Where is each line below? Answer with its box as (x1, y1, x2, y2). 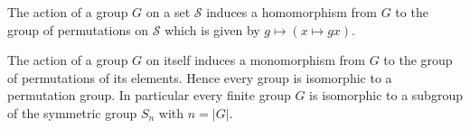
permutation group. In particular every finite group (7, 86, 291, 105)
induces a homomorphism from (206, 3, 378, 21)
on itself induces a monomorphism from (146, 51, 365, 69)
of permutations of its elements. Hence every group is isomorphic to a (7, 68, 392, 87)
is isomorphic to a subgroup (309, 86, 463, 105)
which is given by (164, 20, 260, 39)
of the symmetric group (7, 103, 137, 122)
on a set (146, 3, 191, 21)
